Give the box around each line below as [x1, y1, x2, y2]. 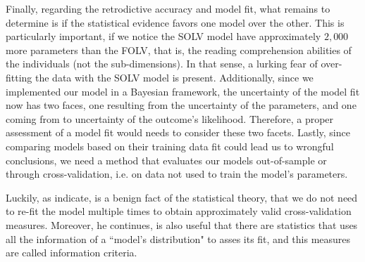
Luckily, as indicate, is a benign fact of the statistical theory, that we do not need [6, 190, 358, 204]
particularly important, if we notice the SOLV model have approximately [6, 29, 321, 44]
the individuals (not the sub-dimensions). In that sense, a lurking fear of [6, 56, 318, 71]
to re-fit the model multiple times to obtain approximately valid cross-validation [6, 204, 352, 218]
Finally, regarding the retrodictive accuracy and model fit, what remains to [6, 1, 330, 15]
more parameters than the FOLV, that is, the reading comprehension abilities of [6, 42, 352, 57]
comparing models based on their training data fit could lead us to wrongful [6, 138, 334, 153]
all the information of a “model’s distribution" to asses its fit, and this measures [6, 231, 351, 246]
